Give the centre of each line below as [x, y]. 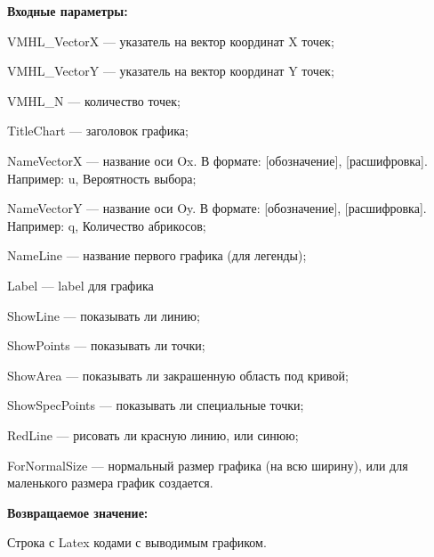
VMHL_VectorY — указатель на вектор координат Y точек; [171, 71]
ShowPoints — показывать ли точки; [106, 345]
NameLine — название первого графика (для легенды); [157, 255]
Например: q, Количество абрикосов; [107, 225]
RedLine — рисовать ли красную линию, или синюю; [153, 434]
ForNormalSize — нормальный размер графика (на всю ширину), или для [208, 465]
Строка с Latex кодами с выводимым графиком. [137, 542]
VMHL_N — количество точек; [94, 100]
